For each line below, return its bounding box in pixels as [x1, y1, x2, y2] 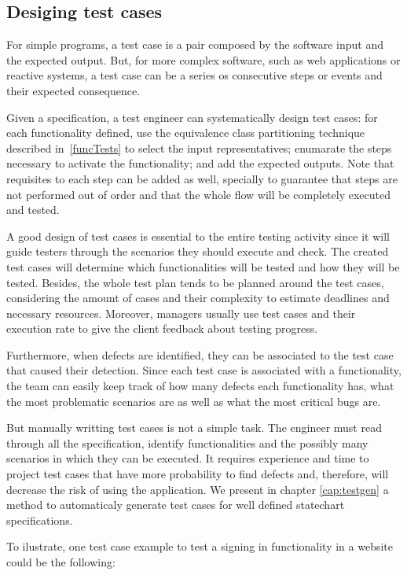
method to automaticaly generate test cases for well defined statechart [6, 496, 345, 513]
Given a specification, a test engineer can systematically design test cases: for [6, 109, 378, 125]
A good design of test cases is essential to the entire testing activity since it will [6, 227, 390, 244]
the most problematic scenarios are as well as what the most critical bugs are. [6, 393, 381, 409]
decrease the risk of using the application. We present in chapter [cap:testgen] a [6, 481, 389, 497]
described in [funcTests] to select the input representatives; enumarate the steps [6, 139, 392, 156]
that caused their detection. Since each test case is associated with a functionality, [6, 362, 401, 378]
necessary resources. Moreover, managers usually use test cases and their [6, 304, 356, 321]
